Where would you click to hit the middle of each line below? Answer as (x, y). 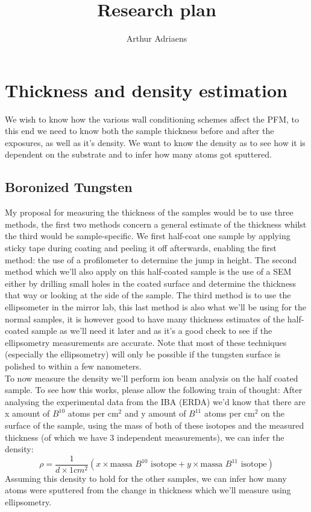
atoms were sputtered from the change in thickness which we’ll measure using (148, 490)
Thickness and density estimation (146, 90)
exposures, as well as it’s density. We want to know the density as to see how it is (155, 142)
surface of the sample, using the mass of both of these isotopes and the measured (155, 425)
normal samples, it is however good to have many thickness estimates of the (145, 318)
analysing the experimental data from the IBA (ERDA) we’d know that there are (155, 401)
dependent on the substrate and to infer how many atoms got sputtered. (138, 154)
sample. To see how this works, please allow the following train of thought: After (154, 390)
